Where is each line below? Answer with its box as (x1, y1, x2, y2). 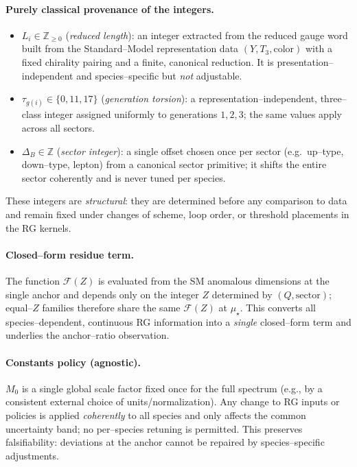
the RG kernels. (5, 220, 71, 235)
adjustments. (5, 448, 59, 462)
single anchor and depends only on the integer (5, 287, 199, 301)
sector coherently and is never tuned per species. (21, 170, 226, 184)
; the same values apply (243, 107, 342, 121)
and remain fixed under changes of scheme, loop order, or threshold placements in (5, 206, 349, 221)
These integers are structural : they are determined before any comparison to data (5, 193, 347, 208)
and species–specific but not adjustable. (76, 68, 242, 82)
